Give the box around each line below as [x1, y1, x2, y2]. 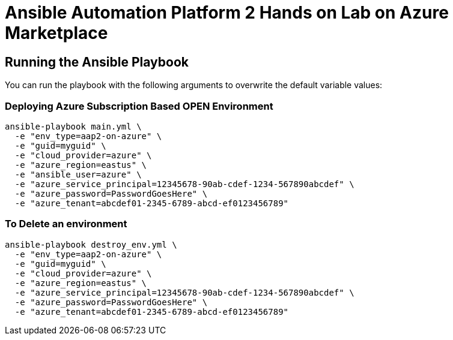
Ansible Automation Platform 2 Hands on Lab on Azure [5, 2, 449, 23]
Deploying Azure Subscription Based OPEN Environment [5, 100, 273, 112]
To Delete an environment [5, 218, 127, 230]
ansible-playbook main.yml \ [5, 121, 142, 131]
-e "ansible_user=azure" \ [14, 169, 142, 179]
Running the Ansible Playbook [5, 54, 189, 70]
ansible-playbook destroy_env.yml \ [5, 239, 177, 249]
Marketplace [5, 23, 108, 43]
